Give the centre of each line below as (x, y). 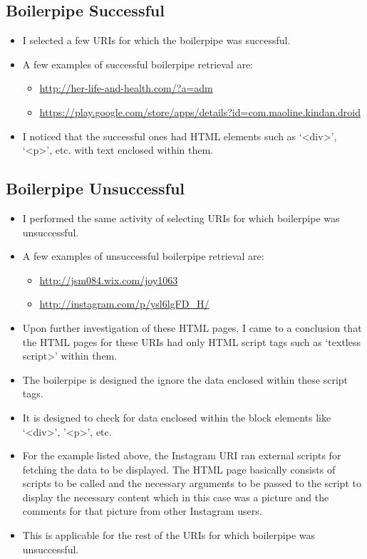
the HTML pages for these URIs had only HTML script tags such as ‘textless (191, 341)
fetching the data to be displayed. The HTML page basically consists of (179, 469)
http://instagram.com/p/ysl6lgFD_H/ (124, 304)
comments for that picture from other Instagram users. (142, 511)
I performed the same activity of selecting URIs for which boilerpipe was (181, 218)
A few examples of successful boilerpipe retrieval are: (138, 64)
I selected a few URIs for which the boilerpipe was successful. (156, 40)
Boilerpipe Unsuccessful (95, 188)
